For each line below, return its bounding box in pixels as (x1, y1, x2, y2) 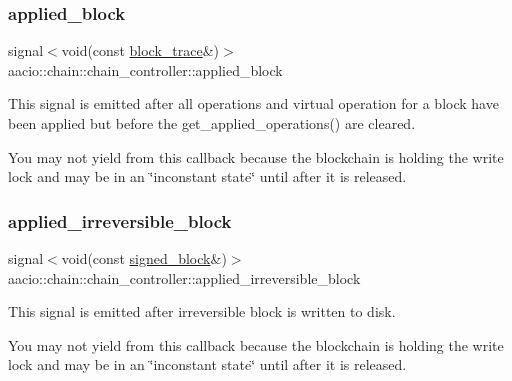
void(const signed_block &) (61, 248, 227, 268)
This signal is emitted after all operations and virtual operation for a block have (8, 93, 499, 114)
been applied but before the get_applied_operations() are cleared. (8, 113, 416, 133)
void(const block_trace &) (61, 40, 219, 61)
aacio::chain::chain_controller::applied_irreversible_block (8, 267, 361, 288)
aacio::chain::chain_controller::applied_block (8, 59, 283, 80)
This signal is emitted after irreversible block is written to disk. (8, 301, 396, 322)
